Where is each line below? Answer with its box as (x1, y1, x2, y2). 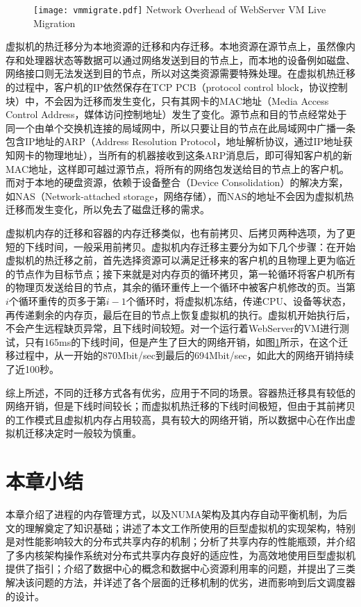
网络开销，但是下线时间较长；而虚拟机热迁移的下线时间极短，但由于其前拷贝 (6, 399, 355, 413)
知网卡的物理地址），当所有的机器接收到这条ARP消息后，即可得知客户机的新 (6, 148, 353, 162)
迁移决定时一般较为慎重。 (24, 426, 142, 440)
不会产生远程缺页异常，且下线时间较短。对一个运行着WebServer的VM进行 (6, 321, 339, 335)
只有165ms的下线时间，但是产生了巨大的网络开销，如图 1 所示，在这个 (24, 334, 339, 349)
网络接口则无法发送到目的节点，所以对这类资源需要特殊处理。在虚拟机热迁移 (6, 66, 355, 81)
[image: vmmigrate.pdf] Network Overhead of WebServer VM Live (33, 2, 326, 16)
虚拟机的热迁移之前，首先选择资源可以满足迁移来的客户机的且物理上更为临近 (6, 253, 355, 267)
